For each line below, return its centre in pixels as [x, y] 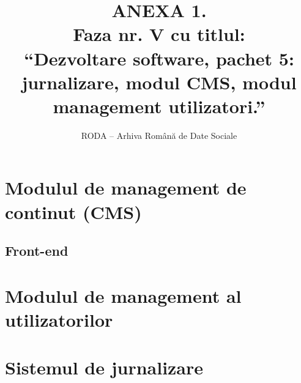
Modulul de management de [126, 188]
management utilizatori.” [159, 106]
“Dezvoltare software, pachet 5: [159, 58]
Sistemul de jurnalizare [104, 367]
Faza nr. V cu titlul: [159, 34]
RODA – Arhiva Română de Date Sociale [159, 135]
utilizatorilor [59, 319]
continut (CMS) [73, 211]
